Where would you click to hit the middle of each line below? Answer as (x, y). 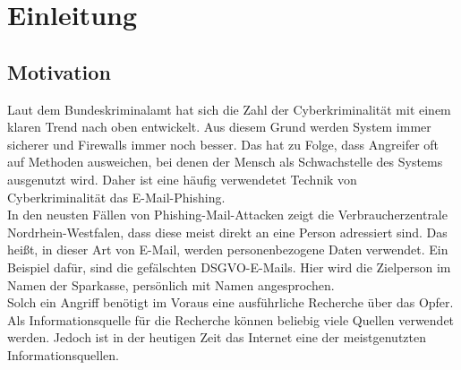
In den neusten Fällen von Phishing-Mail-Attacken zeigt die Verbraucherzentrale (227, 215)
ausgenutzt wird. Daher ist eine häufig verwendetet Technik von (182, 179)
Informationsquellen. (63, 354)
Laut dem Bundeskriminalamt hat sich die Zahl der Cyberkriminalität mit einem (229, 109)
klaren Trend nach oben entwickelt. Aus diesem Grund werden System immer (219, 127)
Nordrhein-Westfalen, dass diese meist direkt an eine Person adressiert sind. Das (227, 232)
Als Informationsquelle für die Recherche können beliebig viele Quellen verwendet (231, 319)
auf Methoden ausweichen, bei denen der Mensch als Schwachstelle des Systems (225, 162)
